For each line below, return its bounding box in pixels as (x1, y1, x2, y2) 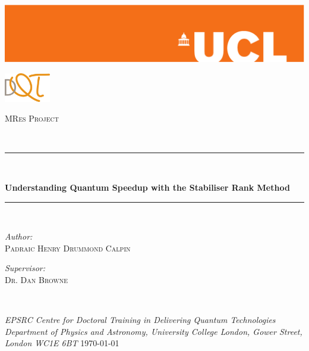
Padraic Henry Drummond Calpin (5, 241, 131, 254)
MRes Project (5, 112, 59, 125)
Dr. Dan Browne (5, 274, 68, 286)
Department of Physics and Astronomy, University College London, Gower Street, (5, 325, 302, 337)
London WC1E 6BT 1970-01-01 (5, 337, 119, 349)
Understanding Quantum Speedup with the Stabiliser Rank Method (5, 181, 290, 194)
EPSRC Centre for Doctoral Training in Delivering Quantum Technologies (5, 313, 276, 326)
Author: (5, 230, 33, 243)
